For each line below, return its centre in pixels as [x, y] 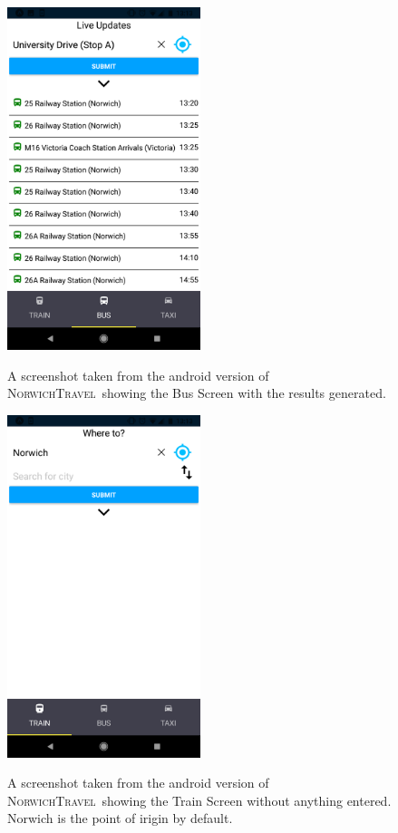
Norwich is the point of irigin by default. [120, 818]
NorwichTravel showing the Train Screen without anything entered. [199, 800]
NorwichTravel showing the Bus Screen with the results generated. [197, 393]
